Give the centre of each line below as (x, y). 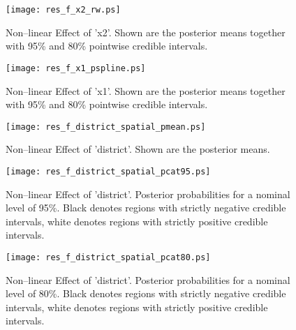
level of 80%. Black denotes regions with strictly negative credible (146, 293)
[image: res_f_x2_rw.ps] (63, 10)
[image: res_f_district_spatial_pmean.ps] (106, 127)
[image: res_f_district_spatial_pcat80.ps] (108, 257)
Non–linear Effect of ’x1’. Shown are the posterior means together (146, 90)
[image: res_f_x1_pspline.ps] (76, 68)
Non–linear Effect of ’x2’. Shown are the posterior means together (146, 32)
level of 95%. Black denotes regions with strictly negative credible (146, 208)
